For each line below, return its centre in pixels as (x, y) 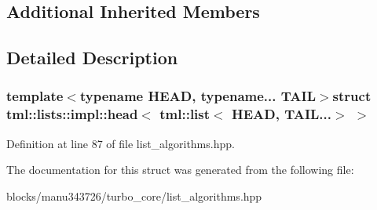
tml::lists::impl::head (72, 114)
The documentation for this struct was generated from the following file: (180, 170)
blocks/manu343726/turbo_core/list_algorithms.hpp (134, 196)
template (35, 96)
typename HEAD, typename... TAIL (198, 96)
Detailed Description (92, 58)
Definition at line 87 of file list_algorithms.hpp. (121, 143)
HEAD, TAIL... (281, 114)
